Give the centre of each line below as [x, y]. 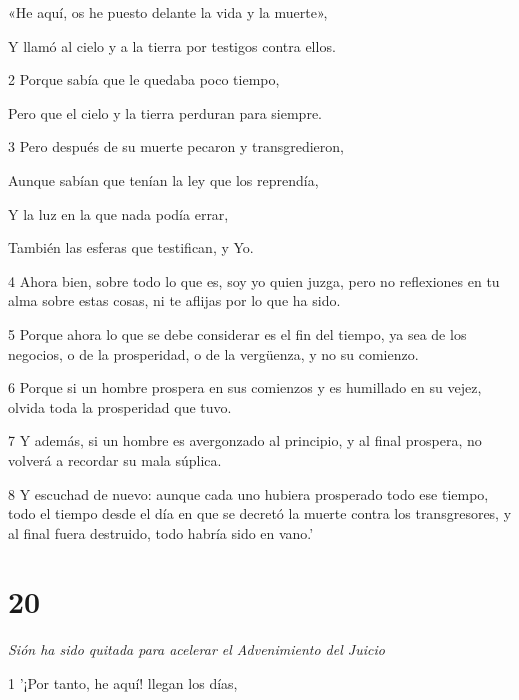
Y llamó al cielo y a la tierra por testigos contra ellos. [172, 45]
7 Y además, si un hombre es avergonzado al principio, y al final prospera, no [245, 440]
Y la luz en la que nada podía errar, [118, 213]
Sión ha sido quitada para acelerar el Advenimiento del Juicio [196, 649]
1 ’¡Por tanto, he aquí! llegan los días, [123, 683]
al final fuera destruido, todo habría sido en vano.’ [161, 532]
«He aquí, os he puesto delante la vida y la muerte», [168, 12]
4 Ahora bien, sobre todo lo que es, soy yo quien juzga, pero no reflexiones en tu [254, 280]
